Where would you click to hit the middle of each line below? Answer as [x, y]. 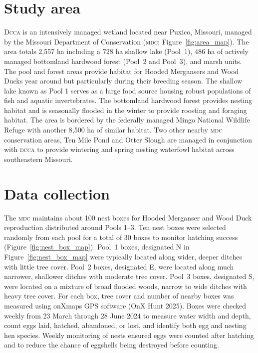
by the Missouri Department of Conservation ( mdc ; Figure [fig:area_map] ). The [127, 41]
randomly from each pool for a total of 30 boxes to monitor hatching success [121, 237]
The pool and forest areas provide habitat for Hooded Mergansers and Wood [122, 71]
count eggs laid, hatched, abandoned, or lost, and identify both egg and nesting [125, 325]
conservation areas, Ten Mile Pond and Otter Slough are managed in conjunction [128, 139]
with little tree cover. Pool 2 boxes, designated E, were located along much [119, 266]
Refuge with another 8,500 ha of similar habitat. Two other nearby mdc [113, 130]
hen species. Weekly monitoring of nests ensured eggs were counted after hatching [129, 335]
